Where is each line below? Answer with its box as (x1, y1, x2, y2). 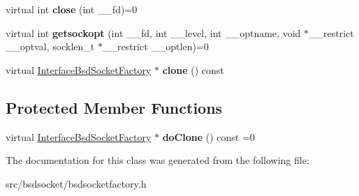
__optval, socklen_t (6, 39, 95, 54)
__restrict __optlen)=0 (102, 39, 209, 54)
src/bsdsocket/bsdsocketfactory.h (6, 176, 147, 190)
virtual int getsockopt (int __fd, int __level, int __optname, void (6, 25, 301, 40)
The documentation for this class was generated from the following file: (6, 153, 309, 167)
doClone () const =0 (162, 129, 255, 144)
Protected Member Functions (6, 96, 223, 118)
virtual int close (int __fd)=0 (6, 2, 138, 16)
